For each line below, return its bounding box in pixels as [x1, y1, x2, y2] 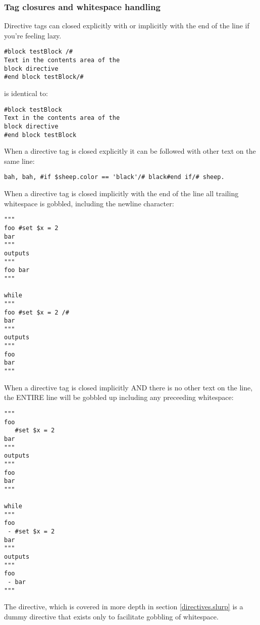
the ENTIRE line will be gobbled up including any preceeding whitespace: [4, 392, 234, 403]
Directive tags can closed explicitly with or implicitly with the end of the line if [4, 20, 249, 31]
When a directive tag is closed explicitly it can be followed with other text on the [4, 146, 256, 156]
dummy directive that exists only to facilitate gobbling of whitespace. [4, 611, 219, 621]
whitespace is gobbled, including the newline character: [4, 198, 174, 208]
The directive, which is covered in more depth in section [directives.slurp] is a [4, 601, 243, 612]
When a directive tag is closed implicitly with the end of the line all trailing [4, 188, 239, 199]
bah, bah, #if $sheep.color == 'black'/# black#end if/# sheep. [4, 173, 225, 181]
